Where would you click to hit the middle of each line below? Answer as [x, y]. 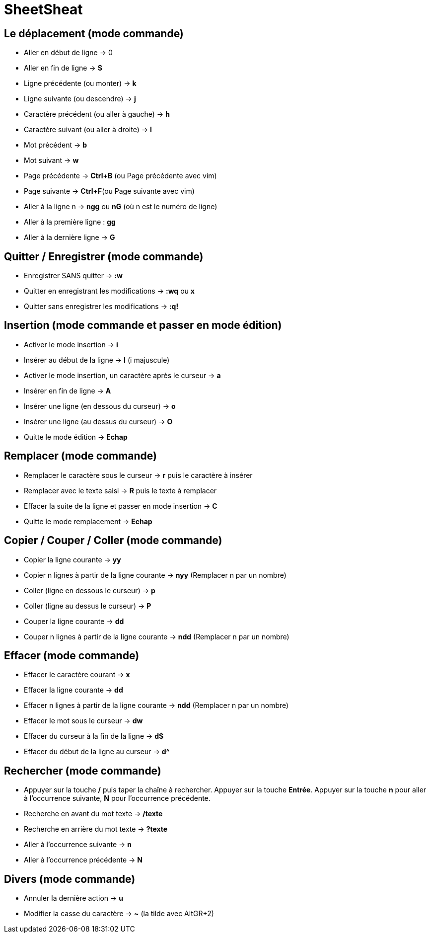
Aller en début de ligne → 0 [68, 53]
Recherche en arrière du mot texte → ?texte [96, 829]
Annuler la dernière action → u [74, 898]
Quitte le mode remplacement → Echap [88, 521]
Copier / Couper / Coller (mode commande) [113, 541]
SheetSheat [43, 9]
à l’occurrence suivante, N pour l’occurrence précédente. [117, 798]
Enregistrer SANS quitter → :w [73, 276]
